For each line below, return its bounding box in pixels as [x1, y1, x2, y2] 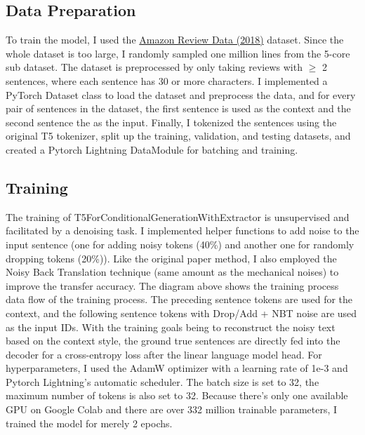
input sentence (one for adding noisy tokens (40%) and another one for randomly [6, 236, 354, 251]
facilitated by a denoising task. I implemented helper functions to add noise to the [6, 223, 359, 238]
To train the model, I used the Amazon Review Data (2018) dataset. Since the [6, 32, 344, 47]
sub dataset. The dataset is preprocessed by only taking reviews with [6, 60, 303, 74]
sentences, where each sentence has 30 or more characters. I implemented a [6, 73, 328, 88]
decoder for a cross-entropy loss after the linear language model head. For [6, 347, 322, 361]
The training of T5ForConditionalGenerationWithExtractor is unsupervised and [6, 209, 350, 224]
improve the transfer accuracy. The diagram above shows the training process [6, 278, 339, 293]
